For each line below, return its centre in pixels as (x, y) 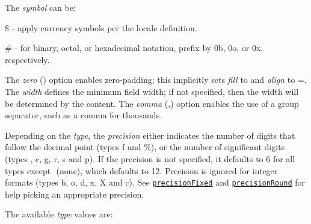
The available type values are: (59, 214)
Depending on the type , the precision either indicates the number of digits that (150, 135)
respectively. (27, 59)
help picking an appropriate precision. (75, 194)
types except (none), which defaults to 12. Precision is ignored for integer (141, 170)
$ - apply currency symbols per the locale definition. (101, 27)
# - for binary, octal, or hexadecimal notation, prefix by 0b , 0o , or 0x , (134, 48)
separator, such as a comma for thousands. (84, 115)
